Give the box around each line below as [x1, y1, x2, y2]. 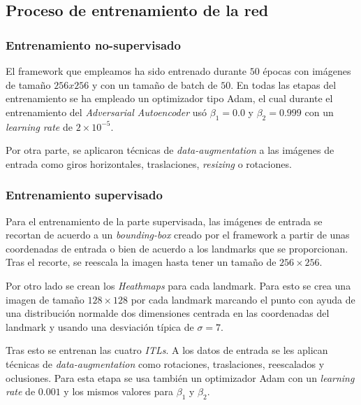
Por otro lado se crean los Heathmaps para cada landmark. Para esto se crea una [6, 278, 351, 292]
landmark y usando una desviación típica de [6, 319, 194, 334]
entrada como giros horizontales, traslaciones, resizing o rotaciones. [6, 156, 292, 171]
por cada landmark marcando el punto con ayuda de [131, 292, 355, 306]
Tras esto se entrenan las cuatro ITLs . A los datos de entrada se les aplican [6, 343, 328, 357]
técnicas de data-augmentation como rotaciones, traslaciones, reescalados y [6, 356, 325, 371]
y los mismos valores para [64, 384, 174, 399]
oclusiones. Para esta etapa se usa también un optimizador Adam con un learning [6, 370, 355, 385]
